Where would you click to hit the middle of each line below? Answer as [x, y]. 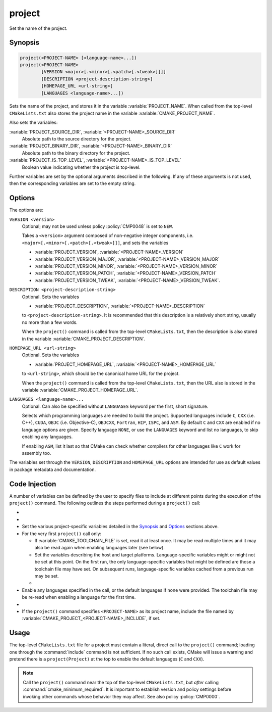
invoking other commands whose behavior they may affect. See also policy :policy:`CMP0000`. [121, 696]
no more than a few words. [50, 322]
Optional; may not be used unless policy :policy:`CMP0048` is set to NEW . [97, 226]
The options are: [26, 210]
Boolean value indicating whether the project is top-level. [81, 167]
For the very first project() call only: [62, 534]
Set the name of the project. [38, 28]
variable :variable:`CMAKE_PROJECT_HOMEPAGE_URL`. [80, 390]
